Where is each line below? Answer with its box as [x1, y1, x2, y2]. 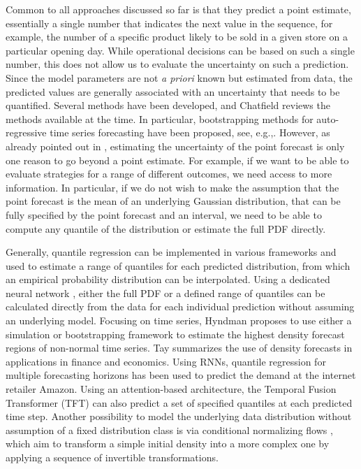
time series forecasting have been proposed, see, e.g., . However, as [50, 125, 330, 140]
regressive [6, 125, 47, 140]
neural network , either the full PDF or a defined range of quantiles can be [6, 285, 325, 300]
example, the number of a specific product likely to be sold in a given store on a [6, 29, 348, 44]
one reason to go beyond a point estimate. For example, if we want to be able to [6, 152, 349, 167]
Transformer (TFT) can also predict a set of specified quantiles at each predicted [6, 395, 353, 410]
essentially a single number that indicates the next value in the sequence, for [6, 15, 333, 30]
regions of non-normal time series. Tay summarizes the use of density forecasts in [6, 340, 353, 355]
